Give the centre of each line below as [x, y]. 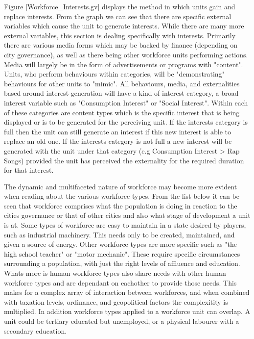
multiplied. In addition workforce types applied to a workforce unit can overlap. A [127, 311]
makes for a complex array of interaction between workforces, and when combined [127, 292]
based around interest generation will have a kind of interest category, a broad [121, 93]
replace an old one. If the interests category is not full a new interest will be [118, 141]
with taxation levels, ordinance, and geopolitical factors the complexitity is [116, 301]
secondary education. [35, 330]
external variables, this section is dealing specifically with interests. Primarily [120, 35]
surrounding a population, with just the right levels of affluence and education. [122, 263]
